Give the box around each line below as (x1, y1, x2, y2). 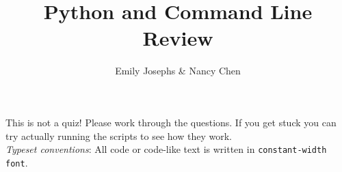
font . (5, 155, 28, 169)
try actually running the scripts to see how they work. (5, 128, 232, 143)
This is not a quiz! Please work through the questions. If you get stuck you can (5, 115, 337, 129)
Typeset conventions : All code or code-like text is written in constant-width (5, 142, 327, 156)
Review (142, 24, 213, 52)
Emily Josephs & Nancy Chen (115, 63, 241, 78)
